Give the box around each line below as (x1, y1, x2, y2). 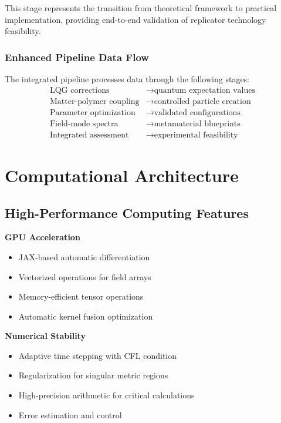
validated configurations (154, 108, 241, 117)
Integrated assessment (49, 130, 129, 139)
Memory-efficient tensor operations (18, 290, 144, 303)
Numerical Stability (5, 330, 86, 342)
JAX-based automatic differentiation (18, 250, 150, 263)
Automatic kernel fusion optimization (18, 310, 153, 322)
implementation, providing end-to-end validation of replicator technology (5, 13, 266, 25)
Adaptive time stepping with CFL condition (18, 349, 177, 361)
